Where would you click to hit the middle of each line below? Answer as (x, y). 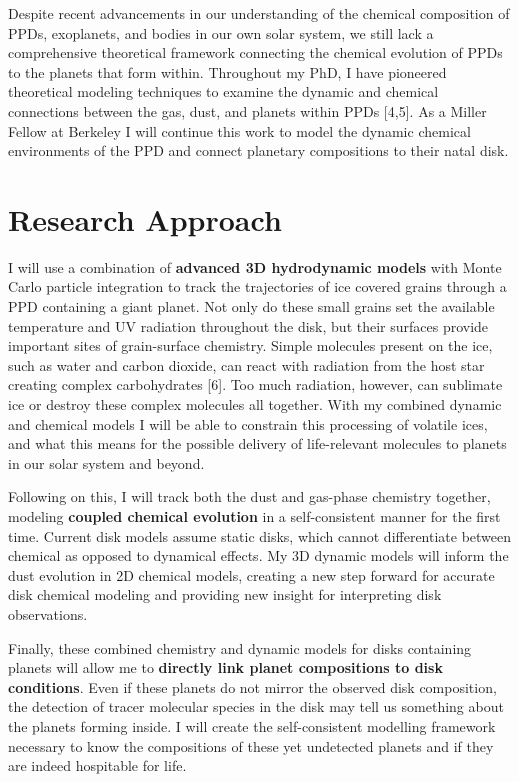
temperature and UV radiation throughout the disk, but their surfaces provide (248, 325)
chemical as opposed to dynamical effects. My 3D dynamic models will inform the (258, 555)
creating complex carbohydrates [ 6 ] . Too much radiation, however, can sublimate (255, 384)
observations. (48, 613)
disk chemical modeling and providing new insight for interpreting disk (225, 594)
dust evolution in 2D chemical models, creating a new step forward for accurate (251, 574)
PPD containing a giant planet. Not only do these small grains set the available (251, 306)
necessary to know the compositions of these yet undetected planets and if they (251, 745)
